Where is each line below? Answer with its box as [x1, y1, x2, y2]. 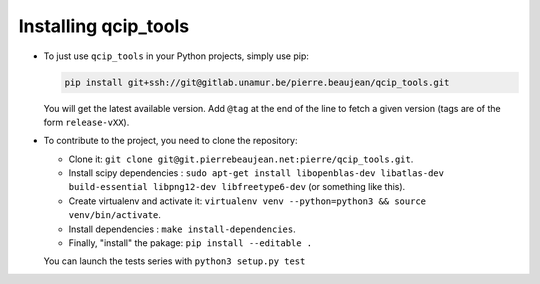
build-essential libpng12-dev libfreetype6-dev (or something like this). [68, 181, 406, 193]
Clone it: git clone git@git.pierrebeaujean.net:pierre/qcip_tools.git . [68, 153, 414, 165]
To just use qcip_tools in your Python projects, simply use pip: [43, 50, 309, 62]
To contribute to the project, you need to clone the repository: [43, 135, 298, 147]
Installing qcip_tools [18, 15, 190, 37]
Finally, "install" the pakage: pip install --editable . [68, 237, 313, 249]
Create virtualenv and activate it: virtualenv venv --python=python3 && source [68, 195, 427, 207]
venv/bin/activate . [68, 209, 162, 221]
